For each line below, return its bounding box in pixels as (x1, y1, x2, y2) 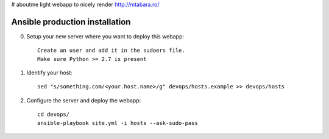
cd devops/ (37, 111, 70, 118)
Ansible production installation (11, 16, 131, 27)
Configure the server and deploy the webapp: (26, 96, 141, 104)
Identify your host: (26, 69, 73, 76)
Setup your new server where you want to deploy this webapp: (26, 32, 185, 40)
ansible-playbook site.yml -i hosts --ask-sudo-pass (37, 119, 198, 126)
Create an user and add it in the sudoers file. (37, 47, 185, 54)
